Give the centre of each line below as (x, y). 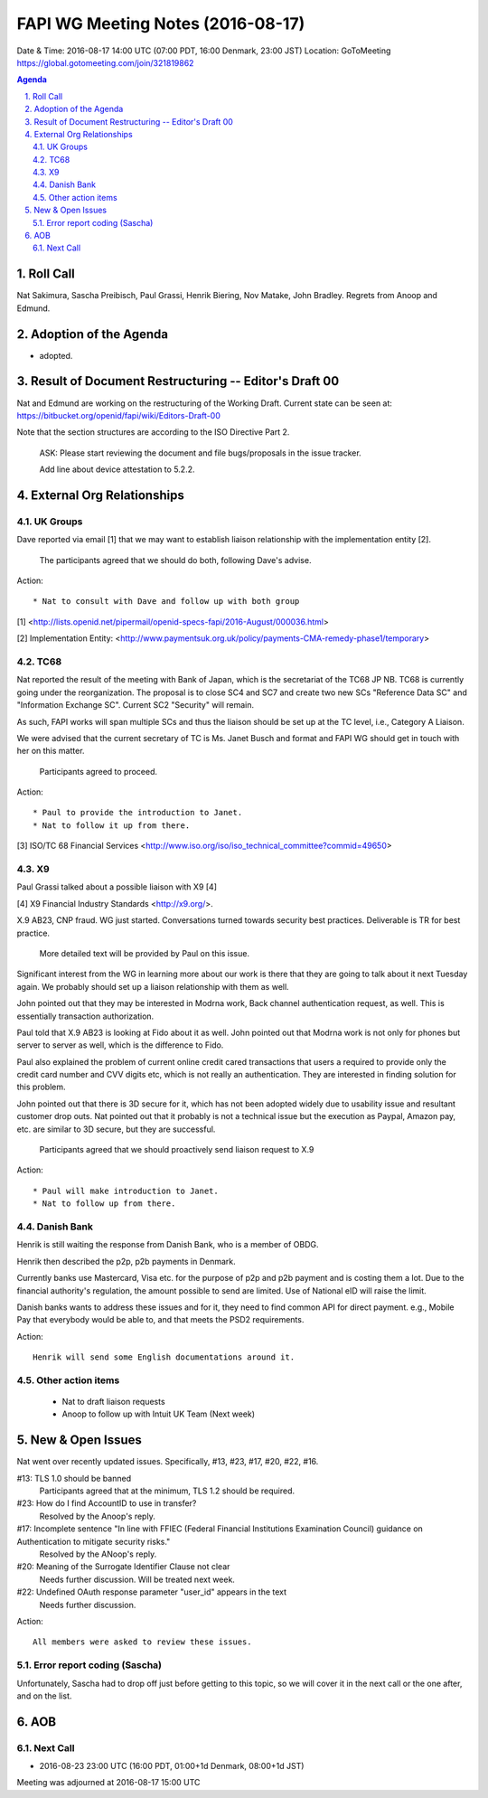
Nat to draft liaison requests (114, 1402)
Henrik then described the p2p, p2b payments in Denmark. (127, 1261)
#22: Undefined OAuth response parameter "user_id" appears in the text (152, 1592)
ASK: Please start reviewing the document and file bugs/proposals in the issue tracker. (200, 453)
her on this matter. (51, 751)
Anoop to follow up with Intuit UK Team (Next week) (159, 1414)
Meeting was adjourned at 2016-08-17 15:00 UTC (108, 1783)
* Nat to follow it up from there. (112, 825)
